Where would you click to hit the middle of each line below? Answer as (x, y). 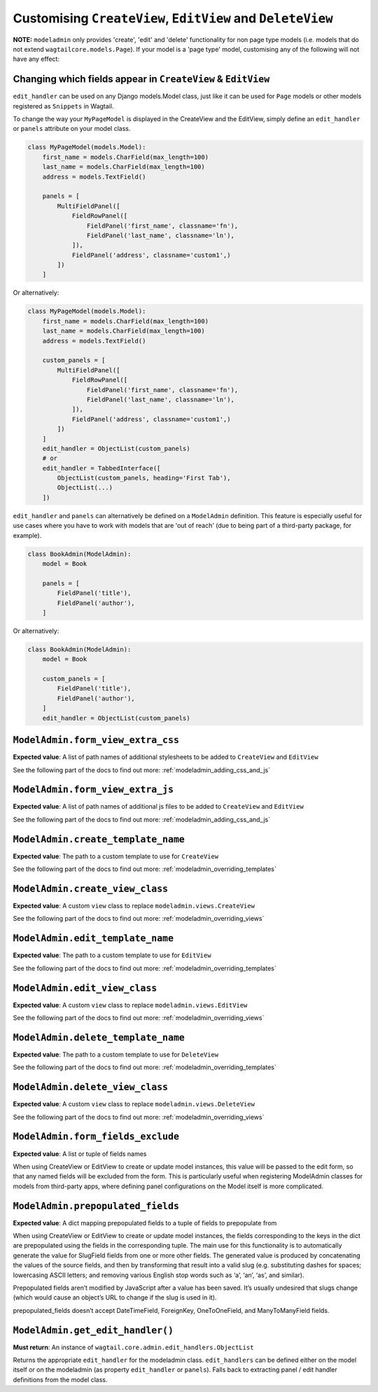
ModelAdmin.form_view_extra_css (96, 740)
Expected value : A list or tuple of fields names (80, 1154)
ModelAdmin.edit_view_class (85, 988)
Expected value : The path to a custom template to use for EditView (112, 955)
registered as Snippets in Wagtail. (63, 106)
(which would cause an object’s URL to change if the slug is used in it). (115, 1297)
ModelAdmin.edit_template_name (93, 939)
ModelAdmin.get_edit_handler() (93, 1330)
